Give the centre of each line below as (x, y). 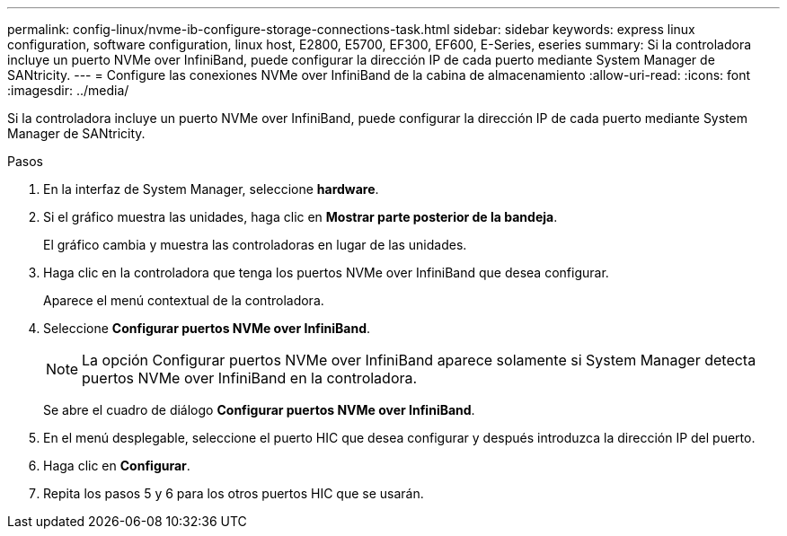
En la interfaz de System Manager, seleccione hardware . (211, 189)
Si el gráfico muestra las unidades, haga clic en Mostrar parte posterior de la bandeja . (301, 217)
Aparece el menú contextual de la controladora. (184, 300)
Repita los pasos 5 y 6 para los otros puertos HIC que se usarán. (234, 493)
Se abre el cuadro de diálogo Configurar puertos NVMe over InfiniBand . (259, 410)
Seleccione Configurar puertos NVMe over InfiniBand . (207, 328)
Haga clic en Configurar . (117, 466)
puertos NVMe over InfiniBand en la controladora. (250, 378)
